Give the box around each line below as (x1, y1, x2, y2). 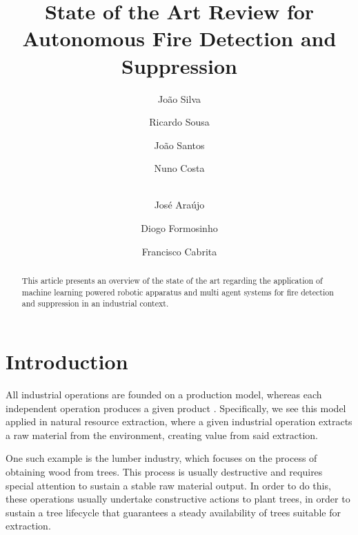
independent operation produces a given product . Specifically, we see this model (6, 400, 346, 415)
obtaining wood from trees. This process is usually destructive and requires (6, 464, 323, 478)
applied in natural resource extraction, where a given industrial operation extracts (6, 414, 352, 429)
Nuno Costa (154, 161, 205, 175)
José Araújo (154, 197, 205, 212)
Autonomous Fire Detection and (22, 24, 337, 52)
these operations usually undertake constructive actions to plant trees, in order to (6, 492, 350, 506)
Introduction (6, 347, 128, 376)
